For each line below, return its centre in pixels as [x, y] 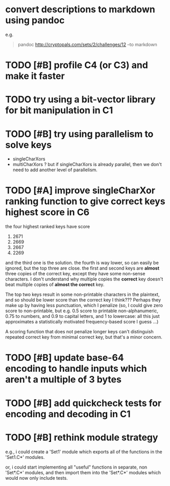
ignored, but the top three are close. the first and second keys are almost [82, 268]
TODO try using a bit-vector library [80, 100]
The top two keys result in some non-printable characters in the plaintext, [82, 295]
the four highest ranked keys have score [48, 227]
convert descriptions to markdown [80, 9]
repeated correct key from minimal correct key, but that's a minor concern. [84, 337]
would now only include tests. [37, 478]
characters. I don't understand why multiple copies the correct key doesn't [84, 279]
